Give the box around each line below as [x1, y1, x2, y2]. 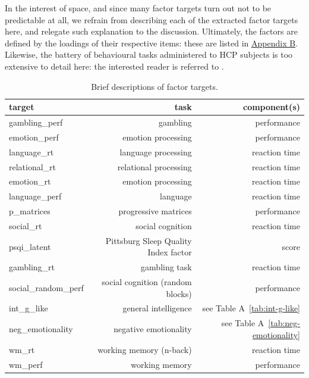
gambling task [141, 261, 192, 273]
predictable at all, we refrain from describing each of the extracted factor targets [5, 13, 298, 26]
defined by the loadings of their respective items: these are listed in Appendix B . [5, 36, 298, 49]
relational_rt [9, 160, 56, 173]
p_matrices [9, 205, 51, 217]
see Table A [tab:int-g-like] [202, 302, 300, 314]
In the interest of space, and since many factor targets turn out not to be [5, 2, 272, 14]
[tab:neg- [268, 317, 300, 329]
